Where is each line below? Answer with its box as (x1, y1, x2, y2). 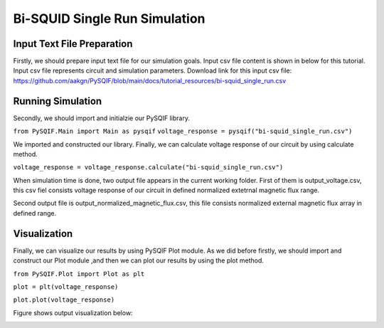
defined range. (13, 208, 57, 217)
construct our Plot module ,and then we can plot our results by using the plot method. (13, 256, 265, 265)
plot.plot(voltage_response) (13, 296, 115, 304)
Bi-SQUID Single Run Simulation (13, 11, 206, 26)
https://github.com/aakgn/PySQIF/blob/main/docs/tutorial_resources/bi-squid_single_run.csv (13, 76, 287, 85)
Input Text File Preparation (13, 38, 133, 50)
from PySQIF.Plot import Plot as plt (13, 270, 145, 277)
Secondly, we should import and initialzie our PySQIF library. (13, 114, 190, 122)
